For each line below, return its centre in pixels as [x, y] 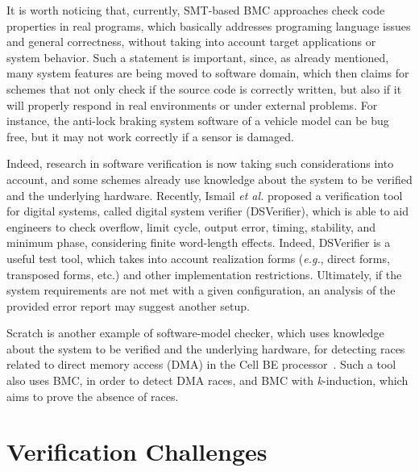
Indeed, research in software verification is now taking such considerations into [200, 163]
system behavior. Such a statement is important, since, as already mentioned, [198, 57]
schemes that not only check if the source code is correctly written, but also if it [204, 88]
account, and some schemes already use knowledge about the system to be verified [209, 179]
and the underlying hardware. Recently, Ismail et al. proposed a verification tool [205, 195]
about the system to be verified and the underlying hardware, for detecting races [206, 348]
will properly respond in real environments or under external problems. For [192, 104]
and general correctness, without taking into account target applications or [191, 42]
